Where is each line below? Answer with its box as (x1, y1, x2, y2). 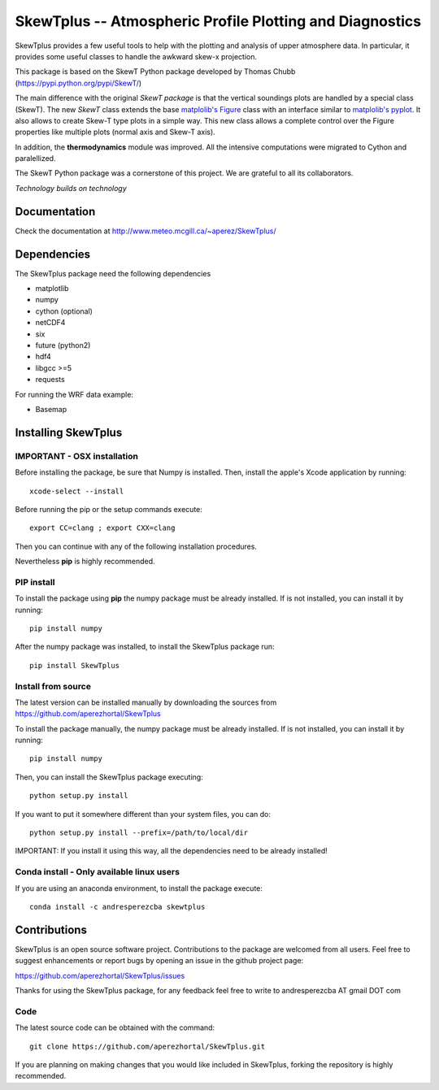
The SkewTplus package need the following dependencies (15, 268, 211, 278)
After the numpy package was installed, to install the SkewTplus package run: (15, 642, 276, 652)
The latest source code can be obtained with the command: (15, 1023, 215, 1032)
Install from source (15, 680, 91, 692)
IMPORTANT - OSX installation (15, 450, 138, 462)
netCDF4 (35, 318, 66, 328)
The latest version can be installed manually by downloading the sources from (15, 697, 277, 707)
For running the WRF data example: (15, 389, 134, 399)
